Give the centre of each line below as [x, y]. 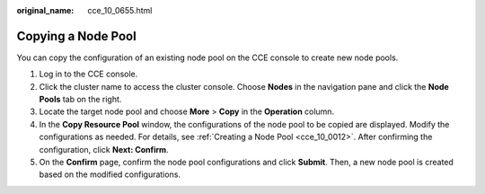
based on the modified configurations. [110, 174]
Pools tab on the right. [80, 100]
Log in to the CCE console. [88, 74]
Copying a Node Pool [76, 36]
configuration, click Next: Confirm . [104, 149]
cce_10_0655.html [120, 10]
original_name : [45, 10]
